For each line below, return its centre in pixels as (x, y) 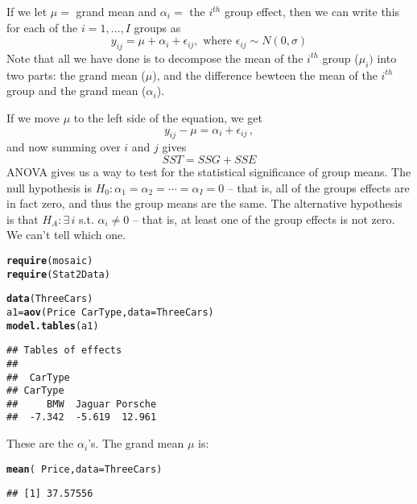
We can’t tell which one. (66, 235)
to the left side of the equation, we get (168, 117)
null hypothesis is (50, 187)
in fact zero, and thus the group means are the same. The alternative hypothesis (204, 203)
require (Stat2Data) (58, 274)
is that (23, 219)
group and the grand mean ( (76, 91)
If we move (33, 117)
